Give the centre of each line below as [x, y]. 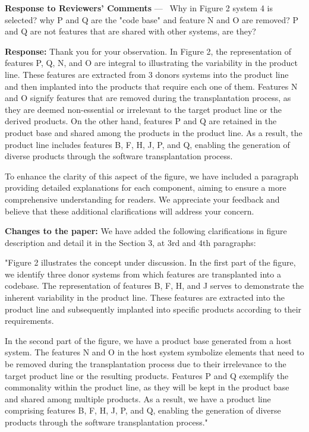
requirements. [29, 321]
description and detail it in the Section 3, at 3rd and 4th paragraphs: [130, 242]
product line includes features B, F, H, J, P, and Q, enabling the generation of [147, 144]
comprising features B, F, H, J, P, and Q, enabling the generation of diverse [143, 410]
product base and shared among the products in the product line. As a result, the [154, 132]
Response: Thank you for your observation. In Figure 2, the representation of [148, 51]
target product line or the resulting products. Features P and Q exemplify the [147, 375]
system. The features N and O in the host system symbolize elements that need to [154, 352]
